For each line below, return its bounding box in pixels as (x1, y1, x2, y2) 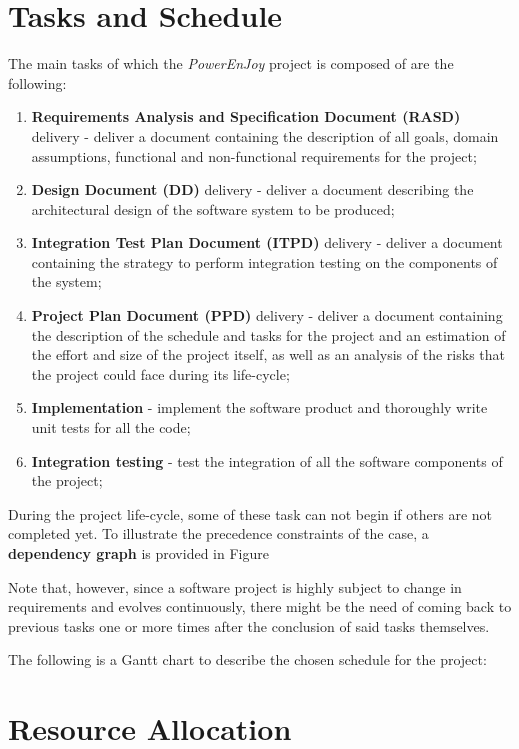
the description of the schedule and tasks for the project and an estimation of (31, 324, 506, 345)
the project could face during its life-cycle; (31, 363, 290, 384)
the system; (31, 271, 102, 292)
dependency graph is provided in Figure (8, 543, 269, 563)
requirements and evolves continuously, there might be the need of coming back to (8, 596, 512, 617)
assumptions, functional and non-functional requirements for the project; (31, 145, 477, 166)
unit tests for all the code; (31, 417, 191, 438)
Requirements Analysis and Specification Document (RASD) (31, 106, 461, 127)
